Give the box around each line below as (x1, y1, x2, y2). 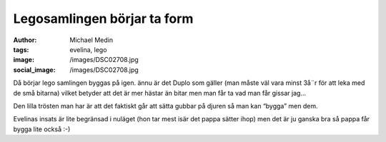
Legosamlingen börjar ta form (13, 11, 194, 26)
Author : (13, 36, 37, 44)
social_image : (13, 65, 56, 74)
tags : (13, 45, 29, 54)
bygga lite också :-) (13, 125, 71, 133)
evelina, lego (69, 45, 107, 54)
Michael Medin (69, 36, 114, 44)
